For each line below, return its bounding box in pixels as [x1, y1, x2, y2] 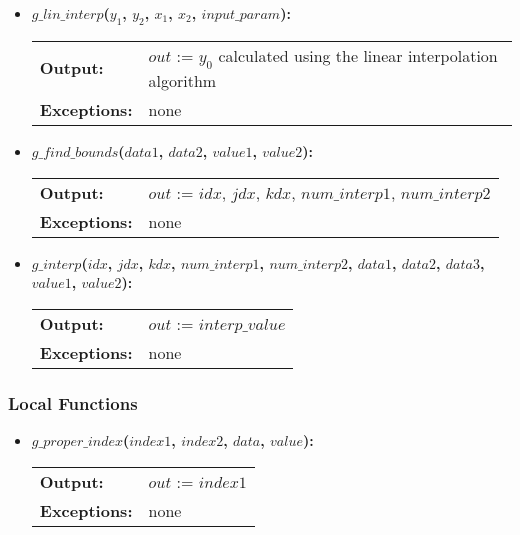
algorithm [148, 68, 217, 92]
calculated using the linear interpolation [218, 43, 498, 67]
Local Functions [8, 390, 138, 415]
